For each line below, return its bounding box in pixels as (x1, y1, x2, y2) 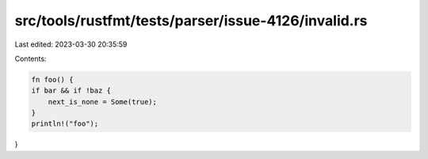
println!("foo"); (31, 119, 99, 128)
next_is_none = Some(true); (48, 97, 158, 106)
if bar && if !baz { (31, 86, 111, 95)
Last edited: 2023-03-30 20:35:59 (14, 40, 128, 49)
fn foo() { (31, 75, 74, 84)
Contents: (14, 54, 47, 63)
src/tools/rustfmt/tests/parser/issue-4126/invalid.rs (14, 12, 368, 29)
